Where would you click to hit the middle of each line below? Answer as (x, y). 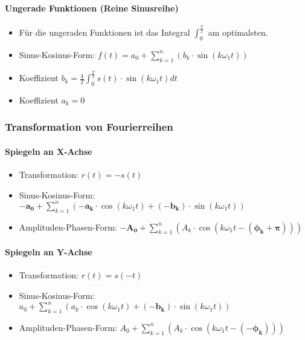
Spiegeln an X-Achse (49, 151)
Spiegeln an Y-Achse (49, 252)
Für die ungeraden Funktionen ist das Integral (104, 32)
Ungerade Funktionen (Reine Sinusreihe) (92, 8)
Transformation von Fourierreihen (89, 127)
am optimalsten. (238, 32)
